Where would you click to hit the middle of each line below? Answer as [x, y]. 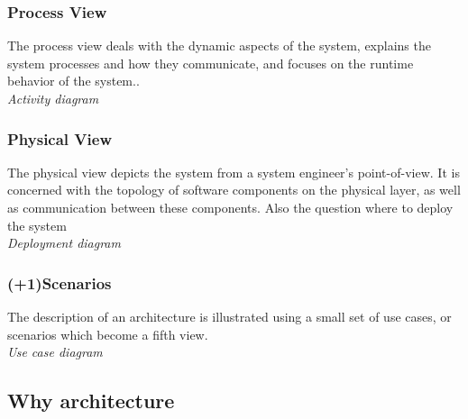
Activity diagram [53, 98]
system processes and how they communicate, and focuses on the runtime [211, 63]
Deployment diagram [64, 243]
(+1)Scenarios [60, 282]
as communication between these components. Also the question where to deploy [230, 207]
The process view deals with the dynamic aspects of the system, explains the [219, 46]
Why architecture [91, 401]
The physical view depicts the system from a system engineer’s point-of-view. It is [234, 172]
